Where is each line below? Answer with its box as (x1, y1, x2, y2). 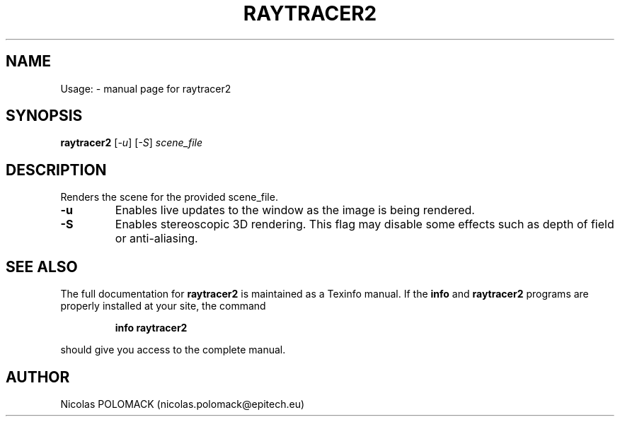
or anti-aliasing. (115, 231, 198, 246)
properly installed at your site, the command (60, 300, 266, 312)
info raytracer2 (115, 322, 188, 334)
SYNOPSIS (6, 107, 83, 125)
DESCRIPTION (6, 160, 107, 179)
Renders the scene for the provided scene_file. (60, 191, 278, 204)
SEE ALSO (6, 257, 78, 276)
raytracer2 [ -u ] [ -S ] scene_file (60, 136, 202, 149)
